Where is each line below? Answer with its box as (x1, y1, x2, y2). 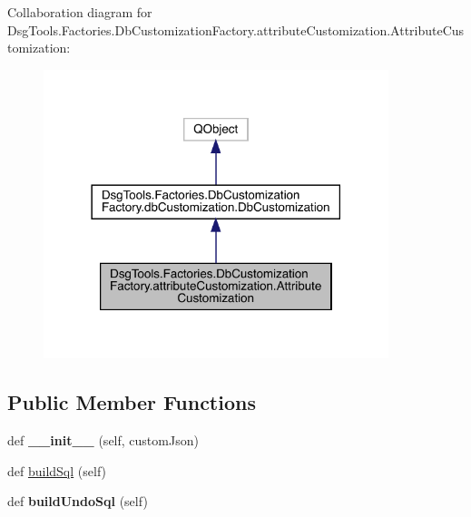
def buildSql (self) (7, 461, 107, 480)
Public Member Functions (7, 388, 256, 416)
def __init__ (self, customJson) (7, 431, 199, 450)
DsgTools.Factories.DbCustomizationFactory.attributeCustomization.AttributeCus (7, 20, 465, 39)
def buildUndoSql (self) (7, 492, 148, 511)
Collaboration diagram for (7, 3, 152, 21)
